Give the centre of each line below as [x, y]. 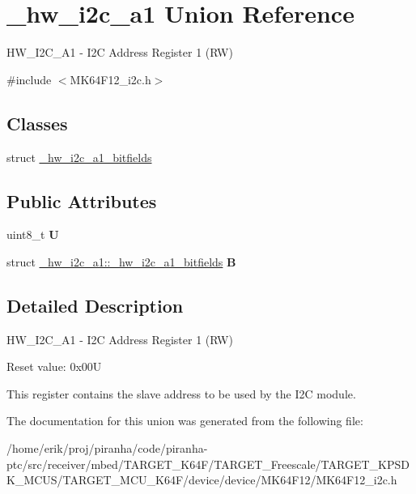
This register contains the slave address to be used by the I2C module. [181, 393]
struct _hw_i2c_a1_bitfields [79, 157]
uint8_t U [33, 234]
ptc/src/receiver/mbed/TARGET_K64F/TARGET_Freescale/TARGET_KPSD [208, 464]
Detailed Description [95, 305]
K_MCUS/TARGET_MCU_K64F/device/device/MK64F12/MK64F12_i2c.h [202, 480]
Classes [37, 123]
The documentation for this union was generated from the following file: [185, 421]
